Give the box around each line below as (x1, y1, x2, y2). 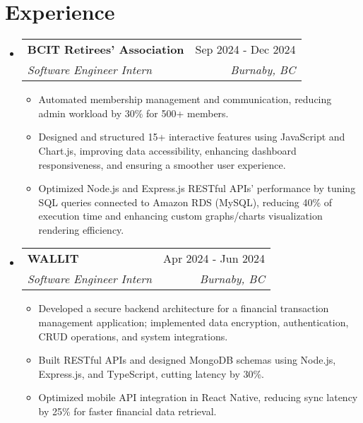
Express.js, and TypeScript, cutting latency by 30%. (38, 366, 265, 381)
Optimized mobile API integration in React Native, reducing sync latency (38, 390, 358, 405)
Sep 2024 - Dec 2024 (195, 41, 296, 58)
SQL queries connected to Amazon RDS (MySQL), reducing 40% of (38, 194, 333, 209)
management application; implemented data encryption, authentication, (38, 315, 349, 330)
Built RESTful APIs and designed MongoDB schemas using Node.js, (38, 352, 336, 367)
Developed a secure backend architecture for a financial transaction (38, 301, 329, 316)
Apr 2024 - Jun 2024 (163, 250, 265, 267)
